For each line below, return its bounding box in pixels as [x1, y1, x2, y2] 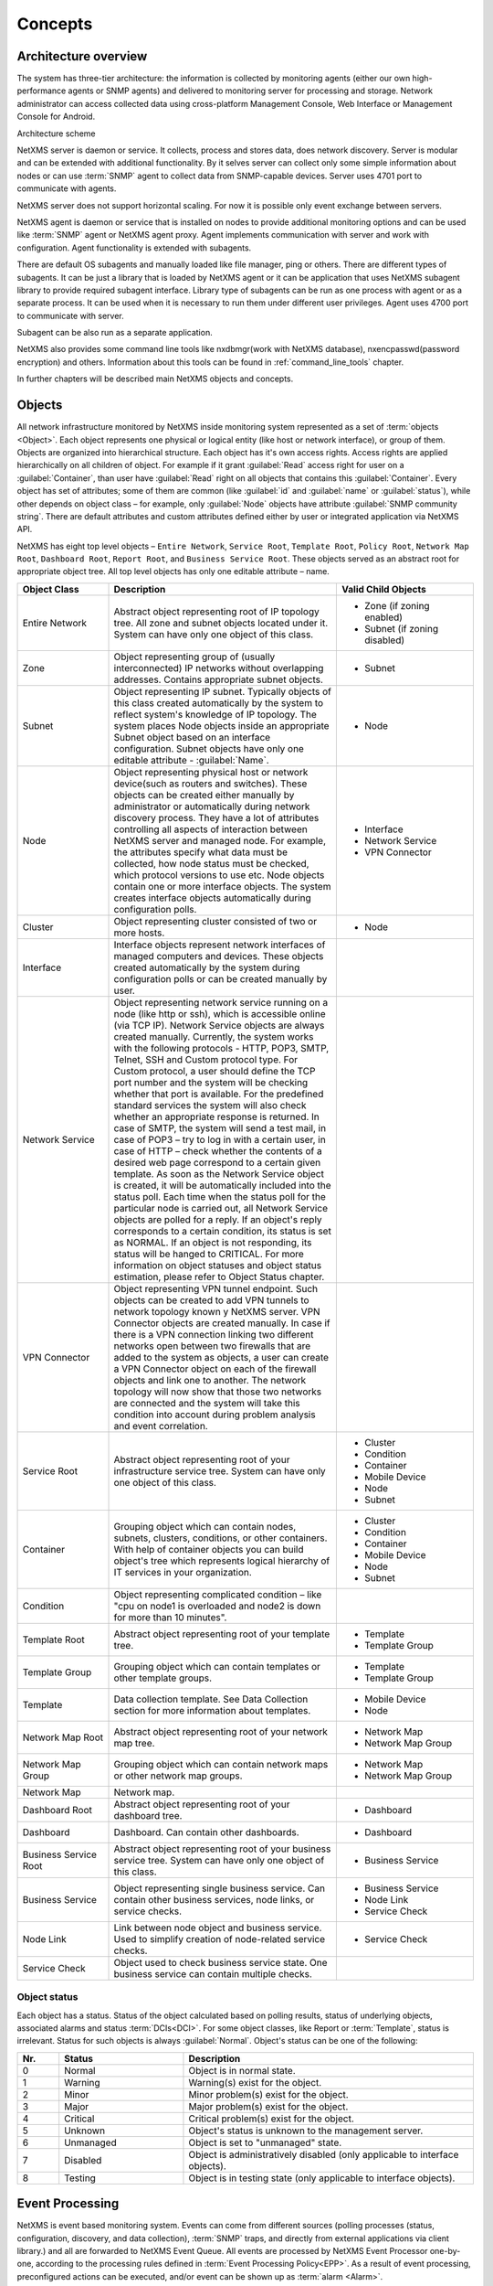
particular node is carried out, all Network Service [113, 1202, 329, 1214]
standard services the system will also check [113, 1098, 307, 1111]
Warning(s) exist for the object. [188, 2076, 322, 2088]
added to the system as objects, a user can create [113, 1351, 329, 1363]
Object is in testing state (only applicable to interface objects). [188, 2172, 456, 2185]
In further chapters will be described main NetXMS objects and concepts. [16, 373, 294, 384]
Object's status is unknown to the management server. [188, 2124, 424, 2137]
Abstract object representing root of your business [113, 1843, 331, 1855]
